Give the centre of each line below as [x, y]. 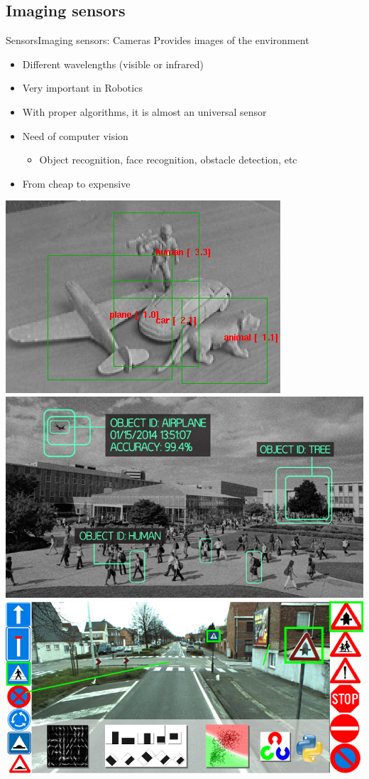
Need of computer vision [75, 135]
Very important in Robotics [82, 88]
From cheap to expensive [76, 183]
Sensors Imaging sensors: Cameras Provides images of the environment [158, 40]
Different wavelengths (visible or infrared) [113, 64]
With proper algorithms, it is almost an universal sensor [144, 111]
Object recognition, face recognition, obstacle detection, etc [168, 160]
